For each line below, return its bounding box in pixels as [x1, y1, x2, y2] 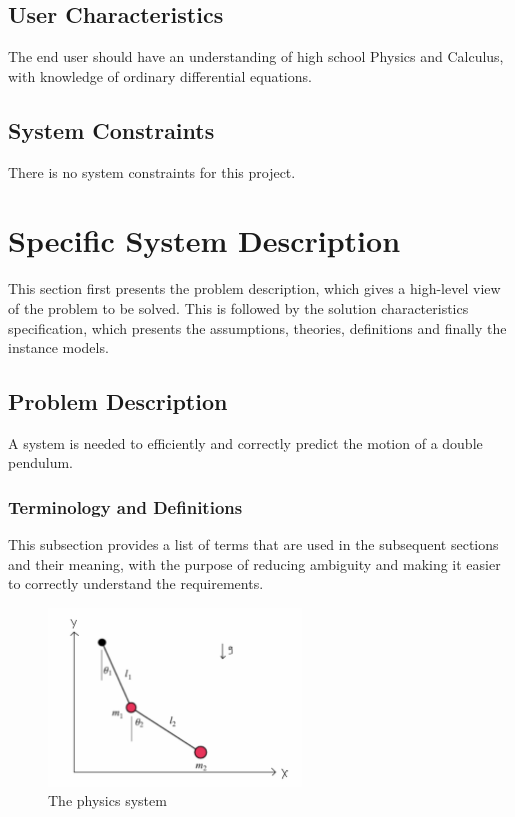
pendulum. [8, 452, 73, 473]
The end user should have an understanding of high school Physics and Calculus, [8, 46, 504, 67]
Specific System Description [8, 220, 401, 261]
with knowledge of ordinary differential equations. [8, 65, 312, 86]
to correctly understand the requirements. [8, 573, 264, 594]
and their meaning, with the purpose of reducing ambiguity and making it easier [8, 553, 501, 574]
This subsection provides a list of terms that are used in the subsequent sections [8, 534, 499, 555]
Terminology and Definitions [8, 495, 243, 519]
